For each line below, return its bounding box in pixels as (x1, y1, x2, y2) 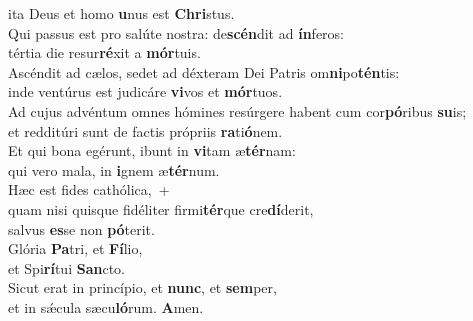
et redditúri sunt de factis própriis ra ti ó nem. (8, 120, 283, 141)
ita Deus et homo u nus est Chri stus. (8, 3, 235, 23)
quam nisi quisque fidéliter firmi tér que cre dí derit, (8, 198, 314, 219)
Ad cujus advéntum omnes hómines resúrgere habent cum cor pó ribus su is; (8, 100, 467, 121)
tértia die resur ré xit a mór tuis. (8, 42, 201, 63)
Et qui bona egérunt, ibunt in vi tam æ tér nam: (8, 140, 296, 161)
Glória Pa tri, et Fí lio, (8, 238, 143, 259)
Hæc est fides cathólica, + (8, 179, 170, 200)
